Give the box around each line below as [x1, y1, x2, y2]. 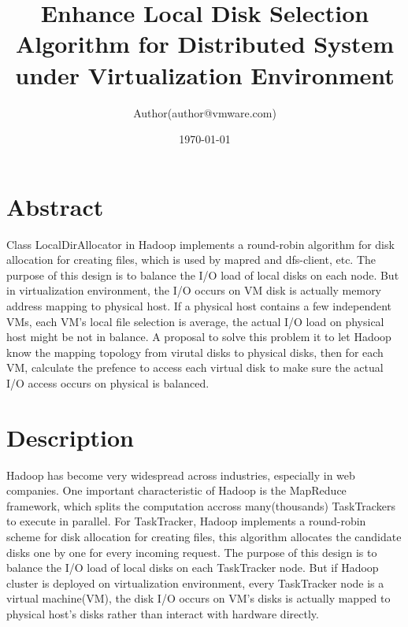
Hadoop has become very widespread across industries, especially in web [6, 466, 355, 483]
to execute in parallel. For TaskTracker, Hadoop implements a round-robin [6, 513, 366, 529]
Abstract [6, 190, 104, 222]
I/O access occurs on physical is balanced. [6, 374, 210, 391]
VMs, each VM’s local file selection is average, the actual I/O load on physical [6, 313, 384, 329]
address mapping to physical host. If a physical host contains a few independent [6, 298, 392, 313]
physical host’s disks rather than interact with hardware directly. [6, 606, 319, 622]
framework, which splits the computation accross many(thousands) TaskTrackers [6, 497, 395, 514]
